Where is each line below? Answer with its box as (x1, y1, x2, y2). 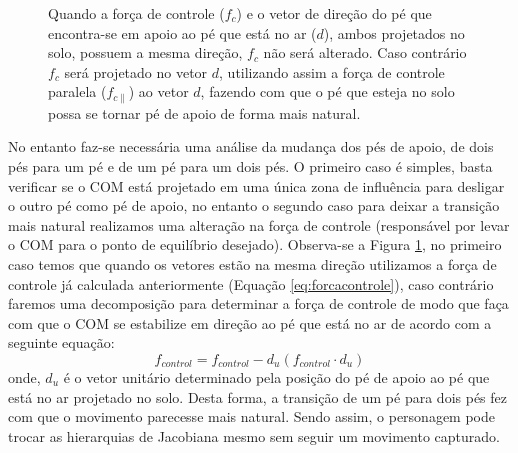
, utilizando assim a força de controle (219, 61, 445, 82)
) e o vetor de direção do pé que (236, 3, 432, 23)
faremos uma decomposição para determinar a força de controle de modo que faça (8, 293, 509, 314)
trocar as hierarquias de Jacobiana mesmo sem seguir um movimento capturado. (8, 425, 500, 446)
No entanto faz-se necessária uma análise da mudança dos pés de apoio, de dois (8, 136, 494, 157)
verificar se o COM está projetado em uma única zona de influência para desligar (8, 175, 505, 196)
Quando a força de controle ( (48, 3, 225, 23)
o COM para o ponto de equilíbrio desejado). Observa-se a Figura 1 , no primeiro (8, 234, 502, 255)
